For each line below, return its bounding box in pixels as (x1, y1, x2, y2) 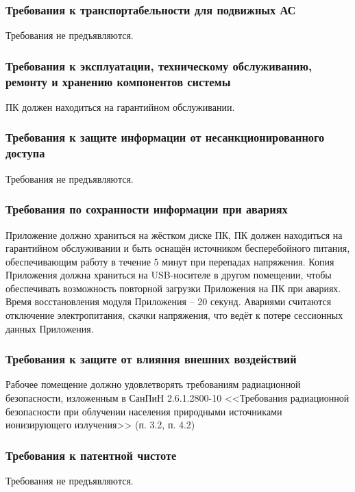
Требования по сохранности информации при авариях (5, 200, 288, 218)
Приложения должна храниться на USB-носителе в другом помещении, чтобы (5, 268, 332, 282)
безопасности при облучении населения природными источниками (5, 404, 282, 418)
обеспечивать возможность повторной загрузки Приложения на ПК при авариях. (5, 281, 341, 295)
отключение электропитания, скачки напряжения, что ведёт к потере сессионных (5, 308, 343, 322)
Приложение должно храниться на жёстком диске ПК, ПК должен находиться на (5, 227, 343, 242)
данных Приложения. (5, 321, 94, 335)
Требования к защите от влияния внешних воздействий (5, 350, 297, 367)
